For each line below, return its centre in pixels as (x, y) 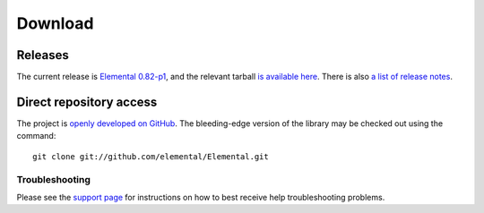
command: (36, 136)
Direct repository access (87, 102)
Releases (43, 55)
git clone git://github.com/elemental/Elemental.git (151, 156)
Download (55, 23)
